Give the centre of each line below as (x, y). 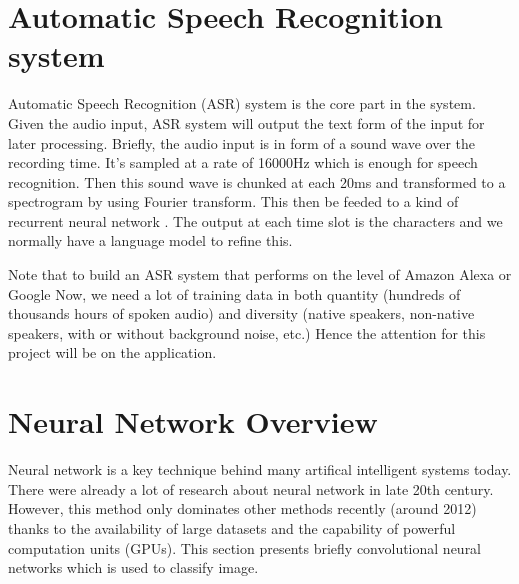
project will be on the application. (112, 352)
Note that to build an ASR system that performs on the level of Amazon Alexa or (260, 274)
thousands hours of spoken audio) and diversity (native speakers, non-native (241, 313)
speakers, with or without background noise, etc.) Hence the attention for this (247, 332)
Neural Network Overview (193, 421)
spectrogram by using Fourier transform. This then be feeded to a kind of (233, 201)
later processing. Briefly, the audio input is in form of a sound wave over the (241, 142)
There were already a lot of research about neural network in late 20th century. (251, 488)
